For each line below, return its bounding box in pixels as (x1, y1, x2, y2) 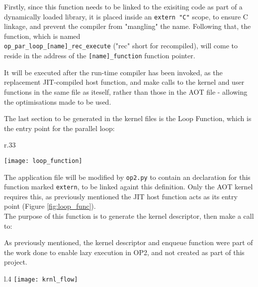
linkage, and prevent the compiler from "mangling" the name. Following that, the (4, 21, 251, 31)
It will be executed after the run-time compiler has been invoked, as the (4, 67, 223, 77)
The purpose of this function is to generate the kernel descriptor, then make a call (4, 211, 254, 221)
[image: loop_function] (4, 157, 83, 164)
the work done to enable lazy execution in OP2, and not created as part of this (4, 247, 245, 257)
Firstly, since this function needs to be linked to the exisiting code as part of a (4, 1, 243, 11)
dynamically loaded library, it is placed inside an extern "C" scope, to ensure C (4, 11, 248, 21)
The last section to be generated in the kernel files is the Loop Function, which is (4, 113, 252, 124)
